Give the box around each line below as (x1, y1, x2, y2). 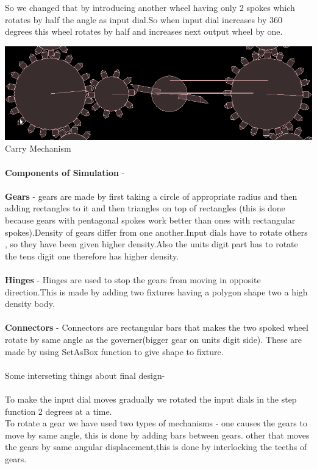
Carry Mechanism (5, 142, 71, 155)
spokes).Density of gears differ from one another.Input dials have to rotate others (5, 225, 308, 238)
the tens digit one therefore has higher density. (5, 249, 179, 262)
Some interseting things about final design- (5, 368, 165, 381)
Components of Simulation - (5, 166, 125, 178)
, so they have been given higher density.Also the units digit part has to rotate (5, 238, 298, 250)
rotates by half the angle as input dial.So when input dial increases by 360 (5, 13, 283, 26)
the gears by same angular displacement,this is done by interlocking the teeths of (5, 440, 307, 453)
